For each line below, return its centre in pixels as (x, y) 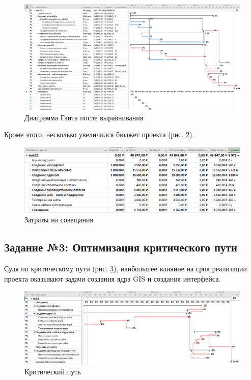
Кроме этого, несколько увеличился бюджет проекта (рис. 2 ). (99, 134)
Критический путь (53, 372)
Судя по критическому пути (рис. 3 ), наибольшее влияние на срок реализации (126, 268)
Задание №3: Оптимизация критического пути (121, 247)
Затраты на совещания (59, 220)
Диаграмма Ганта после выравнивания (84, 117)
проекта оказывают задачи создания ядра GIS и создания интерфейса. (113, 278)
